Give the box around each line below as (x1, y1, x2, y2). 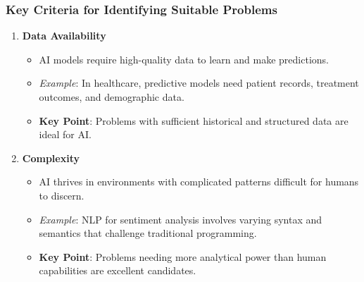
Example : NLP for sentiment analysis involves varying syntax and (39, 211, 322, 226)
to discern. (39, 188, 84, 202)
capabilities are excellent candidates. (39, 263, 196, 278)
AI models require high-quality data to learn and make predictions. (39, 51, 329, 66)
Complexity (22, 150, 80, 165)
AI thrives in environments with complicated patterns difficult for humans (39, 174, 359, 189)
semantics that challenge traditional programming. (39, 226, 257, 240)
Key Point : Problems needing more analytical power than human (39, 249, 327, 264)
